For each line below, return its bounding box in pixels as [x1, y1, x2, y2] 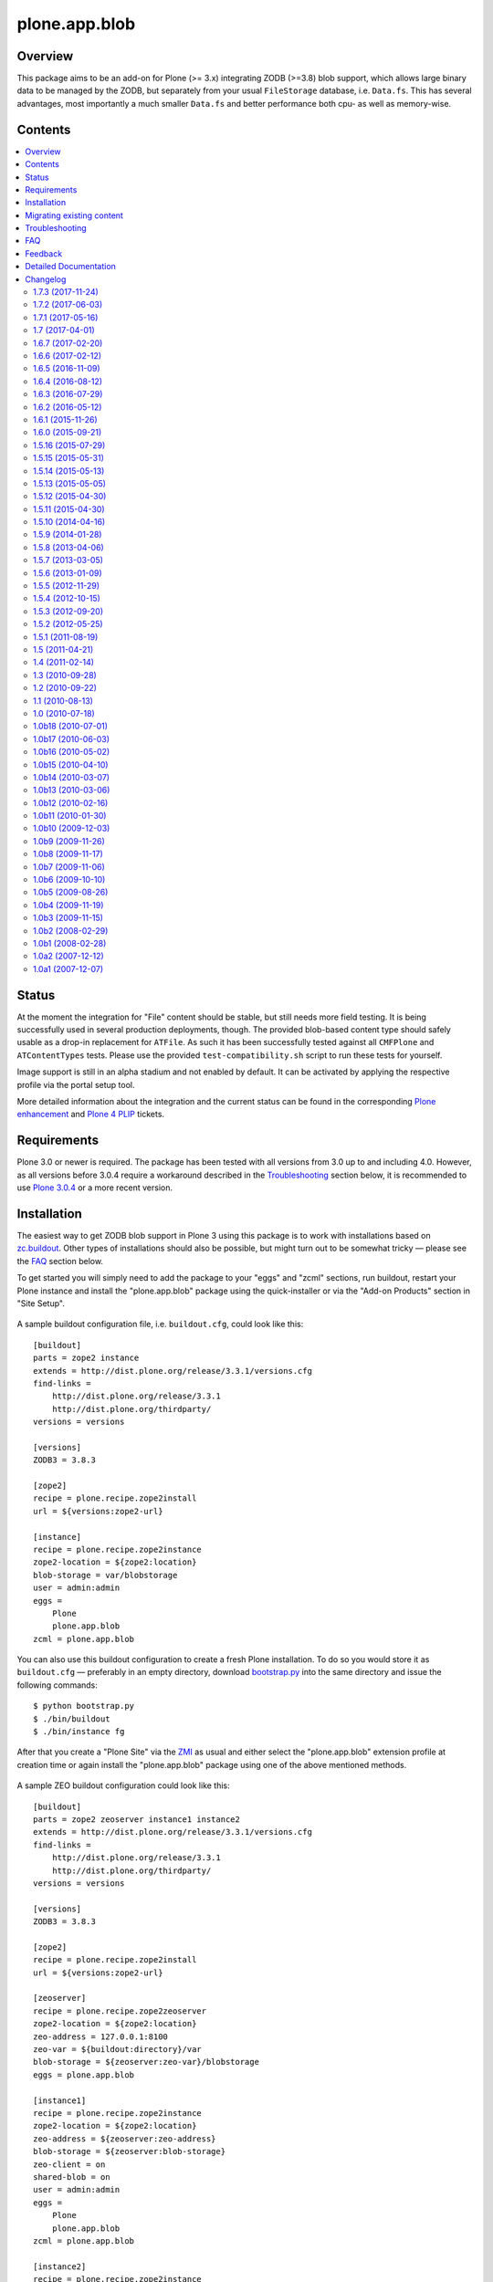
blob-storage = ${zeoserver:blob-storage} [33, 2146, 226, 2157]
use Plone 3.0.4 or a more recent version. [16, 1182, 173, 1193]
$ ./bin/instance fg [33, 1726, 125, 1737]
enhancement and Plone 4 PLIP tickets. [16, 1109, 164, 1120]
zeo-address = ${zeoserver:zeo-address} [33, 2133, 216, 2144]
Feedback [25, 247, 63, 259]
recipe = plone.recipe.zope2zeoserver [33, 2005, 207, 2016]
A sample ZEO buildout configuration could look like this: [16, 1780, 230, 1791]
